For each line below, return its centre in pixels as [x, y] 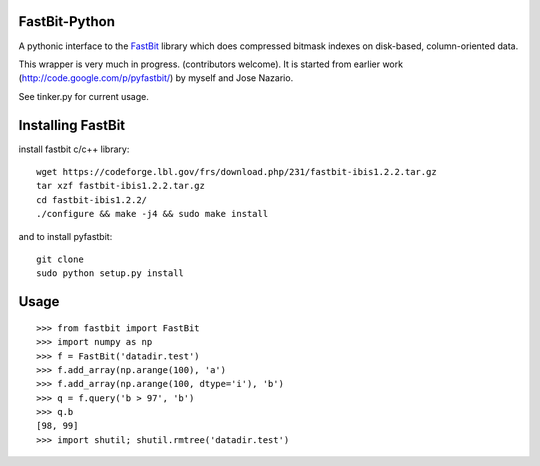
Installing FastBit [72, 125]
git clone [60, 259]
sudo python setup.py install [110, 273]
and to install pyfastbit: [65, 236]
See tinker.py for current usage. [83, 96]
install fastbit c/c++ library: [74, 149]
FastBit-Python [66, 21]
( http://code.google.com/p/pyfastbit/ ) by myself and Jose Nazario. [156, 78]
